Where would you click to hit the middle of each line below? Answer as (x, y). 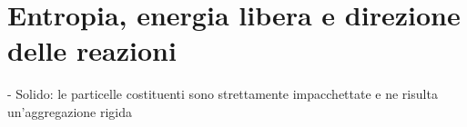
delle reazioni (92, 50)
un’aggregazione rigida (70, 111)
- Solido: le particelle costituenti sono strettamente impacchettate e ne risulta (223, 94)
